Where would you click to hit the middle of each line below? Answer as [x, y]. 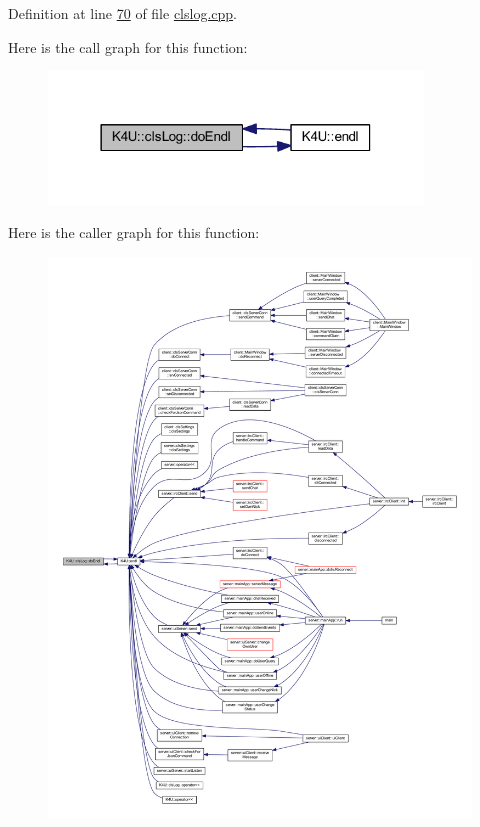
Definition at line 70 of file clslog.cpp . [122, 13]
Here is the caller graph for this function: [134, 232]
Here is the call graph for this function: [128, 46]
